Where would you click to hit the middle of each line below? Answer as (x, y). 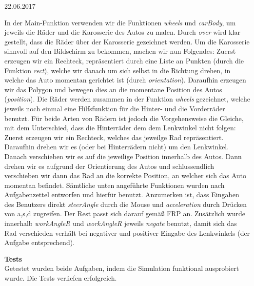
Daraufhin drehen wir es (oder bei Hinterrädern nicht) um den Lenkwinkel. (117, 147)
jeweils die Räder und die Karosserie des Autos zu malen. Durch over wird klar (122, 32)
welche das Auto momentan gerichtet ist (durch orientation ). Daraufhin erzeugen (125, 80)
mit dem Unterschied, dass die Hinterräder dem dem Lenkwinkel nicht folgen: (120, 128)
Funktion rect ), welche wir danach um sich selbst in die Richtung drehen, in (117, 70)
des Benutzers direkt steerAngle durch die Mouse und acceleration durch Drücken (126, 204)
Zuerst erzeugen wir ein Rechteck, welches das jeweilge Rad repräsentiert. (114, 137)
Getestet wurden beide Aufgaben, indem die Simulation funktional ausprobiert (122, 268)
